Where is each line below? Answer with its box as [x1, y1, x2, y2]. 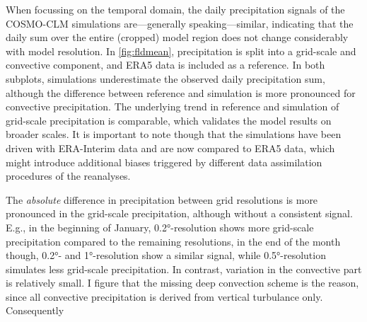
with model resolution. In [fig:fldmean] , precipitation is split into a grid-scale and [6, 43, 356, 58]
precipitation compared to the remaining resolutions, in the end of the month [6, 234, 341, 248]
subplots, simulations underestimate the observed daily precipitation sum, [6, 71, 325, 86]
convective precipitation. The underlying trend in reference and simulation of [6, 99, 339, 114]
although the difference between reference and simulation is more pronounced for [6, 85, 356, 100]
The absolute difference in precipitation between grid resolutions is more [6, 192, 318, 207]
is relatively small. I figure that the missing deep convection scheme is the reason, [6, 275, 359, 290]
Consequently [6, 303, 64, 318]
